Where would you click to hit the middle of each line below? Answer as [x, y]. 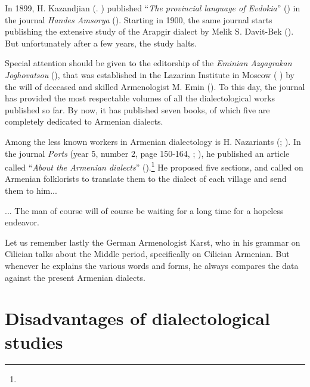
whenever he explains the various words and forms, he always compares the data [152, 265]
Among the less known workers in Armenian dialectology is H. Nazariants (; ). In [153, 141]
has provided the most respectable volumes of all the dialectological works [140, 98]
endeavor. [22, 222]
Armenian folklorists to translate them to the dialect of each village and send [146, 179]
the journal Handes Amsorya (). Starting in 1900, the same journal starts [139, 19]
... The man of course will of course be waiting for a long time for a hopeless [144, 210]
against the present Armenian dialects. [75, 277]
